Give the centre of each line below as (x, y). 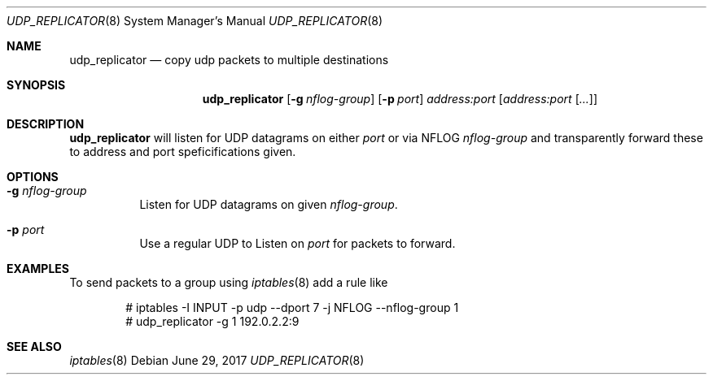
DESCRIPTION (46, 124)
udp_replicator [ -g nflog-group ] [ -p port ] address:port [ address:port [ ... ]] (400, 99)
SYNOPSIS (36, 85)
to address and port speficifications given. (183, 152)
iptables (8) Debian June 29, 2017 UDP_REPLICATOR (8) (217, 360)
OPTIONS (33, 177)
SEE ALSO (34, 346)
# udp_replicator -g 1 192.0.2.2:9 (212, 321)
